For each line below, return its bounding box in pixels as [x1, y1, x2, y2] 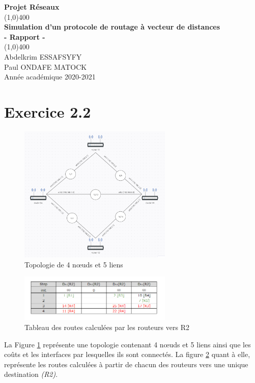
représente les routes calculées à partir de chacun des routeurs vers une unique [4, 359, 248, 369]
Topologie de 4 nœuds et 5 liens [24, 259, 123, 269]
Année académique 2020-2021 [4, 71, 96, 82]
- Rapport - [4, 31, 45, 42]
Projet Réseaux [4, 2, 60, 12]
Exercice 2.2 [4, 101, 91, 122]
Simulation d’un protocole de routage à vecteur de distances [4, 21, 220, 32]
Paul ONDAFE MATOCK [4, 61, 87, 72]
